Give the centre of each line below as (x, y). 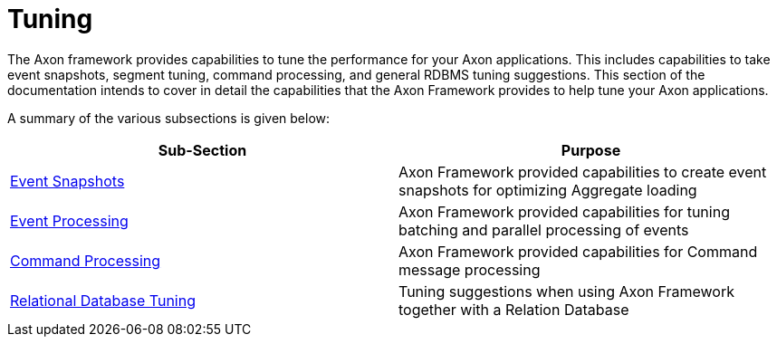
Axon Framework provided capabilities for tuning (564, 211)
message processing (470, 269)
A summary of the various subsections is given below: (169, 118)
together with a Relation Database (514, 309)
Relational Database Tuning (103, 300)
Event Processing (69, 220)
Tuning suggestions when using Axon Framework (566, 291)
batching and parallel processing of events (544, 229)
